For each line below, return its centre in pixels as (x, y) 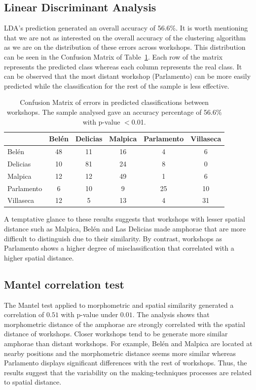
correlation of (24, 314)
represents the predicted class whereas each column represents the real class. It (123, 66)
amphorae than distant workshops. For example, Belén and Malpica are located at (128, 343)
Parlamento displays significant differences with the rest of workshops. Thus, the (126, 363)
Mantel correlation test (64, 284)
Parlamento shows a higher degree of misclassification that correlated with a (119, 248)
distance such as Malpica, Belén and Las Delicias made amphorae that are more (125, 229)
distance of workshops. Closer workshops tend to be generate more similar (116, 334)
